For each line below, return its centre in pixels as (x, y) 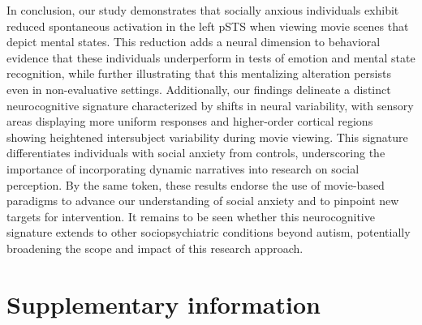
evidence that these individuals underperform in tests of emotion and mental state (211, 57)
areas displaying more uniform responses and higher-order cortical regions (190, 121)
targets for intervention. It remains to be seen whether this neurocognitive (191, 216)
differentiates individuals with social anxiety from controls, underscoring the (196, 153)
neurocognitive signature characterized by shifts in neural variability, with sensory (210, 105)
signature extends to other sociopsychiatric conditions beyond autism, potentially (209, 232)
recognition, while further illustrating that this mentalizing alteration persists (199, 73)
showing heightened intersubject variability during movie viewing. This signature (207, 137)
